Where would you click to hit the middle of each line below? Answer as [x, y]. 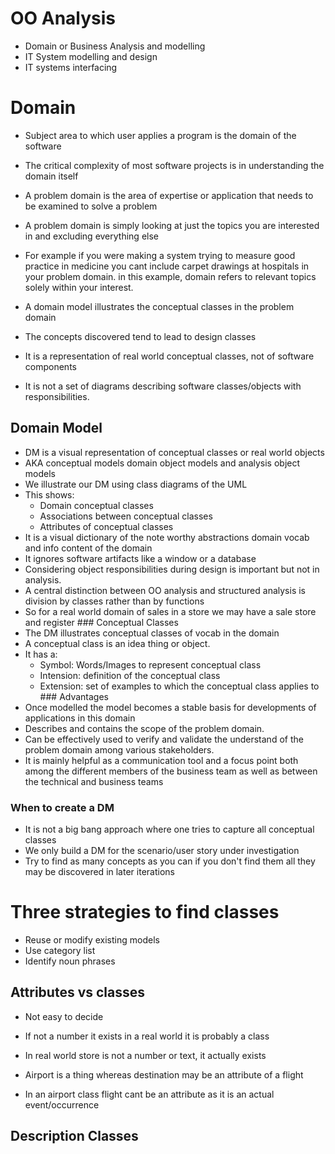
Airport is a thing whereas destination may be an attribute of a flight [164, 1074]
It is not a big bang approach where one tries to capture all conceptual [169, 829]
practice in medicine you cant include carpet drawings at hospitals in [167, 266]
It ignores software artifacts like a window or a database [140, 558]
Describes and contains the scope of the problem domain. [144, 728]
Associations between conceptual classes [126, 516]
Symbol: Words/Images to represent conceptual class [150, 664]
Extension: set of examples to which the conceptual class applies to [179, 686]
